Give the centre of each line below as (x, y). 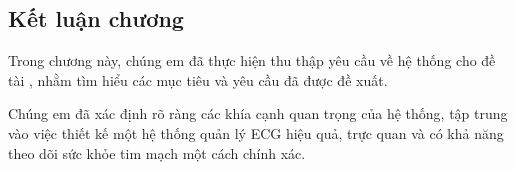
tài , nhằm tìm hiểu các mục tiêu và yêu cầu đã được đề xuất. (198, 79)
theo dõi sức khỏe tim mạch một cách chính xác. (157, 152)
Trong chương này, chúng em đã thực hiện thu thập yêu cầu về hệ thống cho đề (252, 60)
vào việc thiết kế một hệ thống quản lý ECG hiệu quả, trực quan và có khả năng (256, 132)
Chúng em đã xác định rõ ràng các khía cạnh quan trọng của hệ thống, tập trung (258, 113)
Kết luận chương (96, 18)
